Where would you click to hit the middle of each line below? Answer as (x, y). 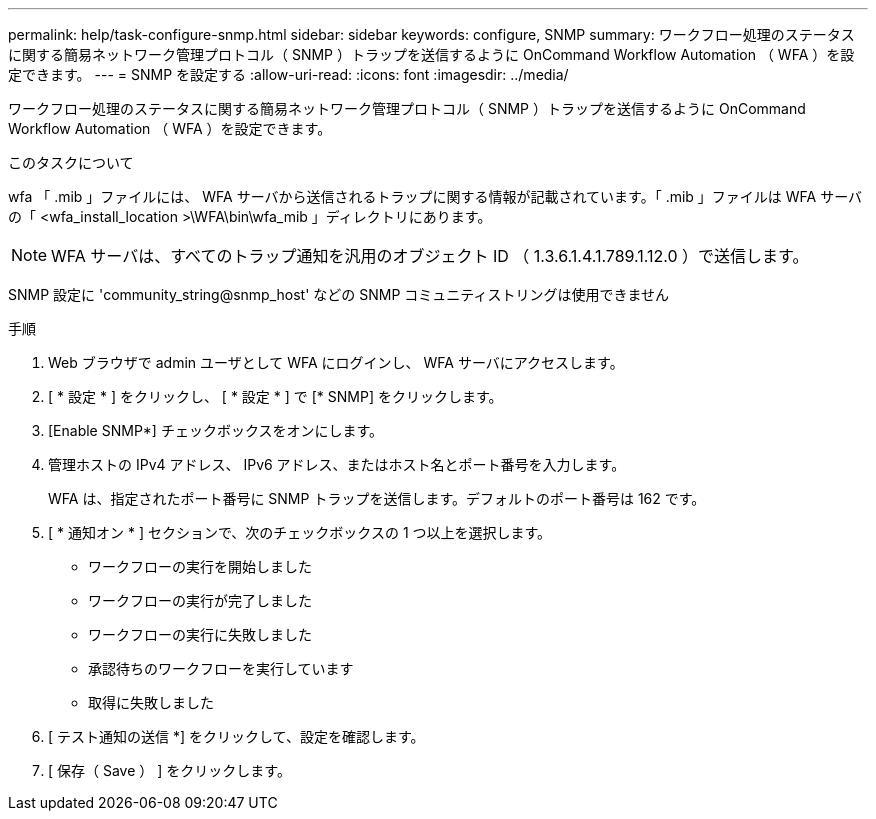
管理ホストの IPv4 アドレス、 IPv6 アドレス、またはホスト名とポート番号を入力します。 (337, 464)
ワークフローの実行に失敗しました (200, 634)
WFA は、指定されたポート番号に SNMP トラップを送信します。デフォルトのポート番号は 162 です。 (377, 498)
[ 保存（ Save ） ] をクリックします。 (169, 770)
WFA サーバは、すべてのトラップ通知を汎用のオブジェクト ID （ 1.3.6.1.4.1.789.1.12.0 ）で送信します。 (430, 256)
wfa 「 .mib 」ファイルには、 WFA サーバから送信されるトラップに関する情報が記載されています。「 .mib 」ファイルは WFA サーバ (435, 196)
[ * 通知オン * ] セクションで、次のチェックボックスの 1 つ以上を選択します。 (300, 532)
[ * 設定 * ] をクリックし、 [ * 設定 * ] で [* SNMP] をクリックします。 (275, 396)
